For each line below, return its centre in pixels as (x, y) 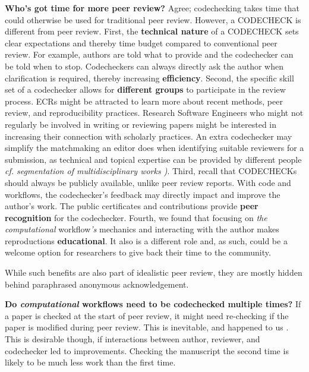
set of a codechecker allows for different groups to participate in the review (145, 89)
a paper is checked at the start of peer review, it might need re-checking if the (147, 315)
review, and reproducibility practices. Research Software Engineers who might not (154, 113)
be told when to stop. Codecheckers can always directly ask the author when (144, 66)
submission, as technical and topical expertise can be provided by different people (153, 159)
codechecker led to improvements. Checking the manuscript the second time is (147, 350)
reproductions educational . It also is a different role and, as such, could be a (146, 240)
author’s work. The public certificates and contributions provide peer (132, 206)
